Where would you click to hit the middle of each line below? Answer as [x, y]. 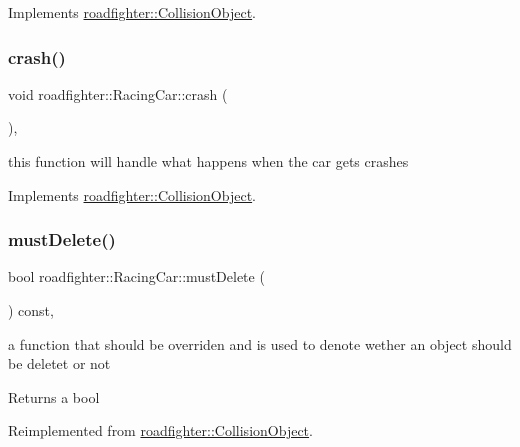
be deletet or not [59, 363]
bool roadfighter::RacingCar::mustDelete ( [136, 276]
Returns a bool [54, 396]
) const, [31, 310]
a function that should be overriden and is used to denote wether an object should [260, 343]
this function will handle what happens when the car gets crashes [208, 161]
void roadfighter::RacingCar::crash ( [118, 93]
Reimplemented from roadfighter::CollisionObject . [160, 430]
